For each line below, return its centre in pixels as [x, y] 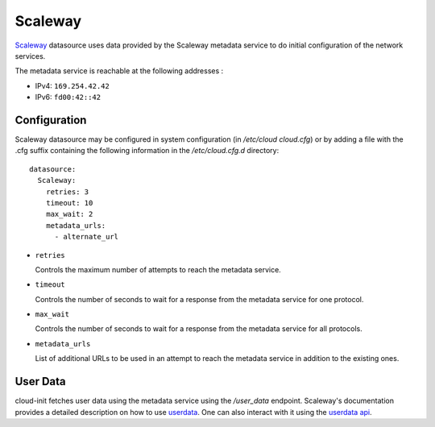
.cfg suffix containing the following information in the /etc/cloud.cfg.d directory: [147, 151]
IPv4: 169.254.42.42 [72, 85]
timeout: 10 [69, 203]
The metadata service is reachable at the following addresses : [119, 71]
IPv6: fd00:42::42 [68, 97]
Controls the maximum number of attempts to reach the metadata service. [158, 269]
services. [30, 56]
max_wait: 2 [69, 214]
